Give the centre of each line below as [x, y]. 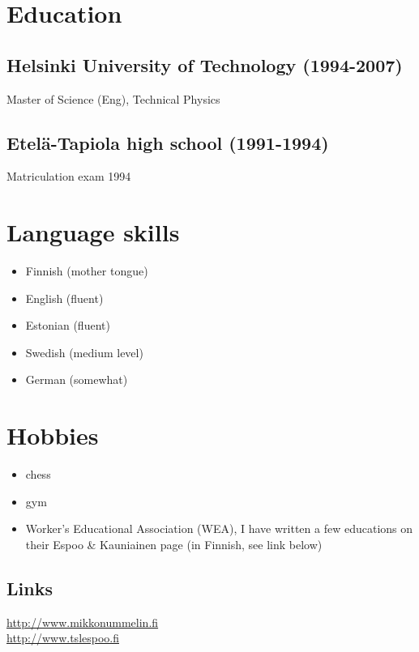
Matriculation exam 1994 [69, 176]
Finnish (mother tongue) [87, 271]
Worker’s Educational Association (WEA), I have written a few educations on [219, 528]
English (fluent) [64, 298]
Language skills [93, 232]
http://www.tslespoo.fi [63, 638]
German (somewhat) [77, 379]
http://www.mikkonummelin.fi [83, 622]
